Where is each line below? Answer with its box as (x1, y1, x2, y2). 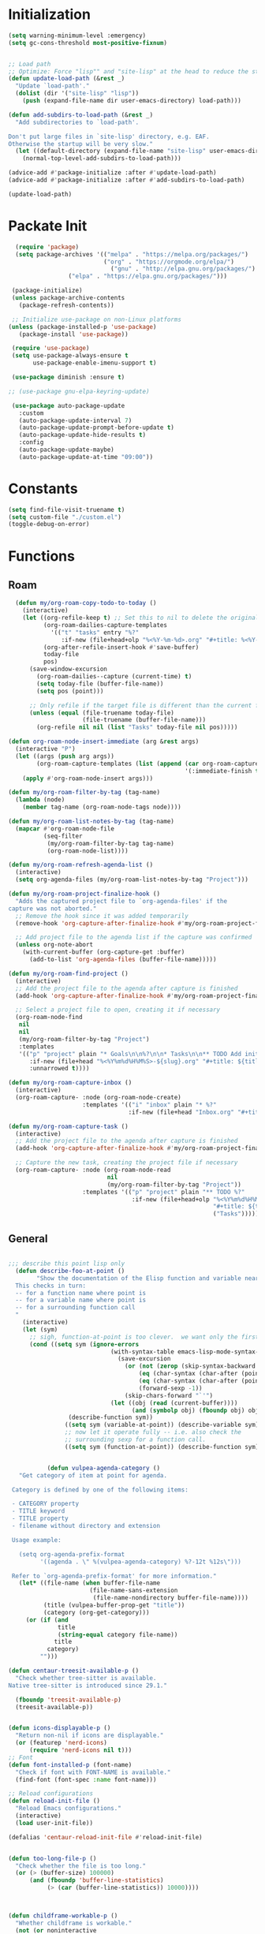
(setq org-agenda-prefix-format (18, 1550, 125, 1559)
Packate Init (8, 217, 88, 234)
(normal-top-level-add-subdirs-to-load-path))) (22, 155, 181, 162)
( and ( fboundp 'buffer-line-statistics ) (28, 1876, 164, 1884)
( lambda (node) (15, 796, 65, 804)
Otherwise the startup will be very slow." (8, 140, 154, 147)
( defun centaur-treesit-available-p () (8, 1667, 140, 1675)
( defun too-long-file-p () (8, 1854, 97, 1862)
